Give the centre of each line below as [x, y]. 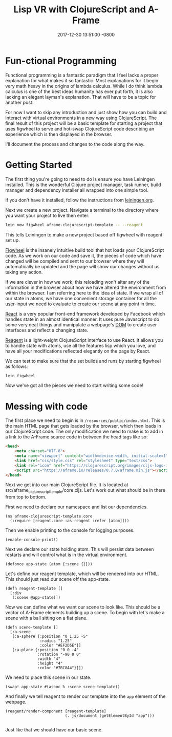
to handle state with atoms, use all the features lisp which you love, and [81, 345]
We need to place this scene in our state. [48, 677]
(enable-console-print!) [32, 540]
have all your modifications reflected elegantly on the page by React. [78, 351]
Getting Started [39, 165]
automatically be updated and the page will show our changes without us [82, 266]
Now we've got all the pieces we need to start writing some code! [74, 385]
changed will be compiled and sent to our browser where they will [75, 261]
